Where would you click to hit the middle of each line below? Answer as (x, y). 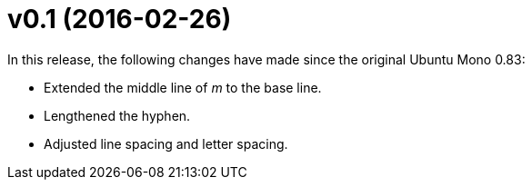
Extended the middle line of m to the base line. (183, 87)
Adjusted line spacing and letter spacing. (166, 143)
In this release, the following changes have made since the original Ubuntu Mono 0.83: (266, 59)
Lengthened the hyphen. (117, 115)
